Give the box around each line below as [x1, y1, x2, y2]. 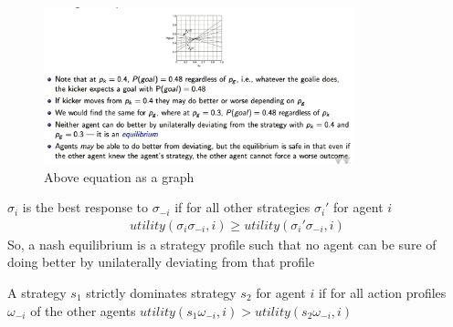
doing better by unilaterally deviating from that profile [7, 252, 315, 271]
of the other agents [30, 301, 136, 320]
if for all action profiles [318, 282, 447, 301]
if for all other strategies [174, 198, 311, 217]
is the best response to [22, 198, 149, 217]
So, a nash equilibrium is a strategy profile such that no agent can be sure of [7, 234, 437, 253]
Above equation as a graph [44, 167, 195, 186]
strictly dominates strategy [86, 282, 237, 301]
